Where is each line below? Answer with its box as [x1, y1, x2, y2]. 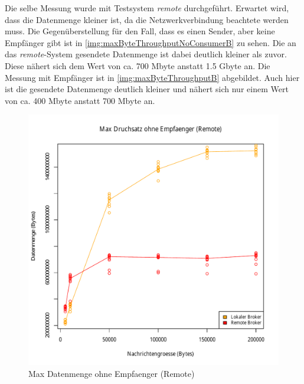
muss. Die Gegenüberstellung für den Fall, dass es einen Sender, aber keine [5, 25, 275, 37]
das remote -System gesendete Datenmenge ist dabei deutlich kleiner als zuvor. [5, 48, 287, 60]
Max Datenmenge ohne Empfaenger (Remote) [28, 367, 195, 379]
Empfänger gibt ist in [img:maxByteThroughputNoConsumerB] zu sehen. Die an [5, 36, 296, 48]
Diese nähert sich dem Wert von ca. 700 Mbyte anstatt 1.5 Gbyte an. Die [5, 59, 270, 71]
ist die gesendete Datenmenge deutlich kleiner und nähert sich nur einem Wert [5, 83, 289, 95]
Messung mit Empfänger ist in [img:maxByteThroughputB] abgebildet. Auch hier [5, 71, 300, 83]
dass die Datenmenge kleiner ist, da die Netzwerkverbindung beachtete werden [5, 13, 289, 25]
